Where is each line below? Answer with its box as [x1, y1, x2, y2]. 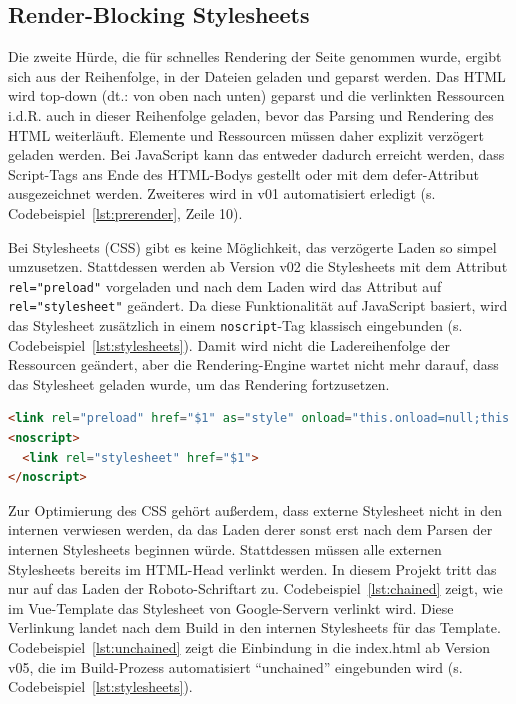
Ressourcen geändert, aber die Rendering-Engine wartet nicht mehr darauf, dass [8, 354, 499, 375]
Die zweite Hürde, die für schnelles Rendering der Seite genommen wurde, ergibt [8, 46, 502, 67]
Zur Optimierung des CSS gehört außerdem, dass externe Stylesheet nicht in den [8, 499, 503, 520]
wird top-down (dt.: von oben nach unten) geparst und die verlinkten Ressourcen [8, 85, 505, 106]
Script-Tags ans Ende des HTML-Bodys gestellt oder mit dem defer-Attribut [8, 163, 479, 184]
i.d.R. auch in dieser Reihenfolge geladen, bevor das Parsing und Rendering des [8, 104, 494, 125]
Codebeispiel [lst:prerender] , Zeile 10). [8, 202, 243, 223]
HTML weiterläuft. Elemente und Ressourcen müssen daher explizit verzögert [8, 124, 484, 145]
